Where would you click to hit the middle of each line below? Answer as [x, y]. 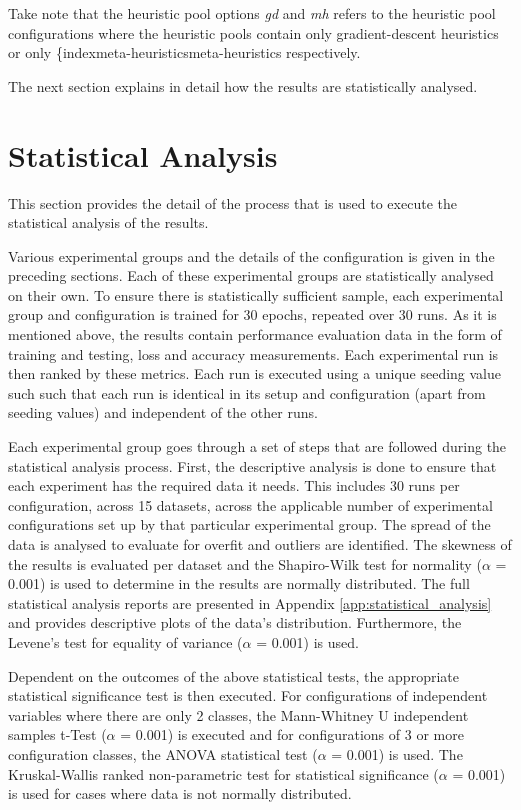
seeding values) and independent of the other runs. [163, 412]
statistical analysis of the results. [108, 222]
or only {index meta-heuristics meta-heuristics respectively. [184, 52]
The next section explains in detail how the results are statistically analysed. [243, 85]
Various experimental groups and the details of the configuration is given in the [251, 255]
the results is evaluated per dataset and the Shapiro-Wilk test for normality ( [245, 563]
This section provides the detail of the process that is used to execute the [232, 202]
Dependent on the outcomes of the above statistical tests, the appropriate [233, 675]
